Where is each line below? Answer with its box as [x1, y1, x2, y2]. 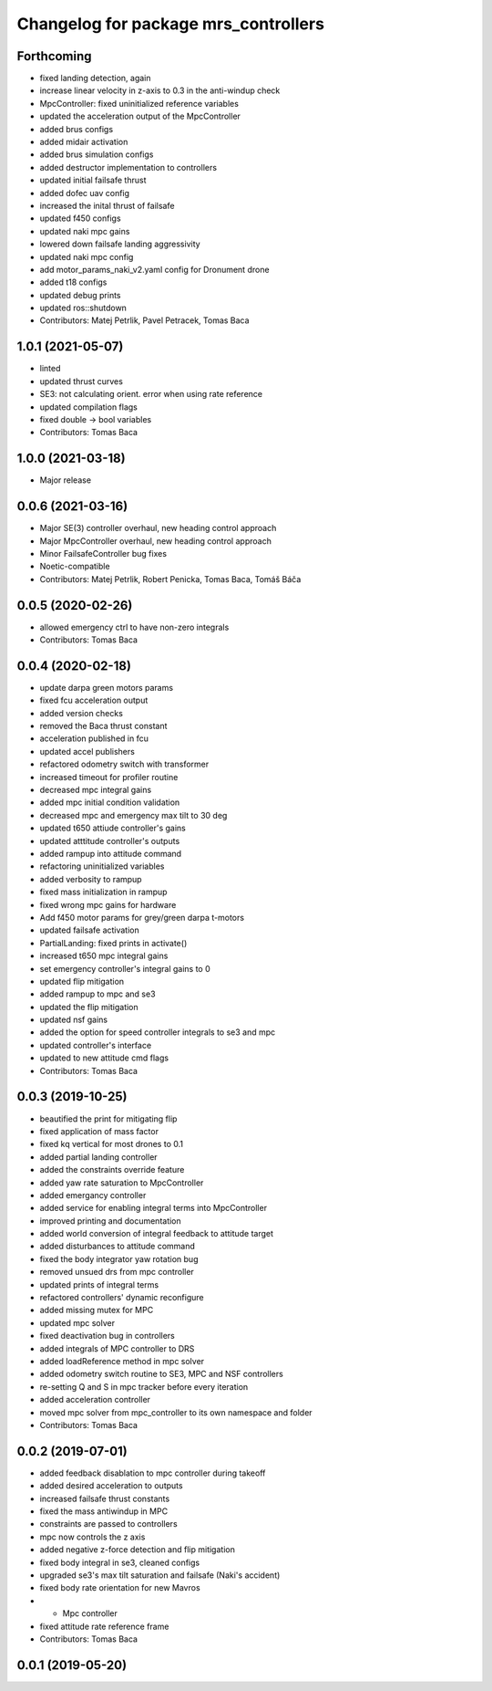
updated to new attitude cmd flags [39, 1052, 169, 1063]
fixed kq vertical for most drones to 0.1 [39, 1139, 184, 1150]
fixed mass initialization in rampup [39, 886, 168, 898]
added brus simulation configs [39, 149, 154, 160]
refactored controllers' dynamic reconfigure [39, 1292, 204, 1303]
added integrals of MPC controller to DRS [39, 1342, 195, 1354]
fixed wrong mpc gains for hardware [39, 899, 177, 910]
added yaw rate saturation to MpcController [39, 1177, 204, 1188]
